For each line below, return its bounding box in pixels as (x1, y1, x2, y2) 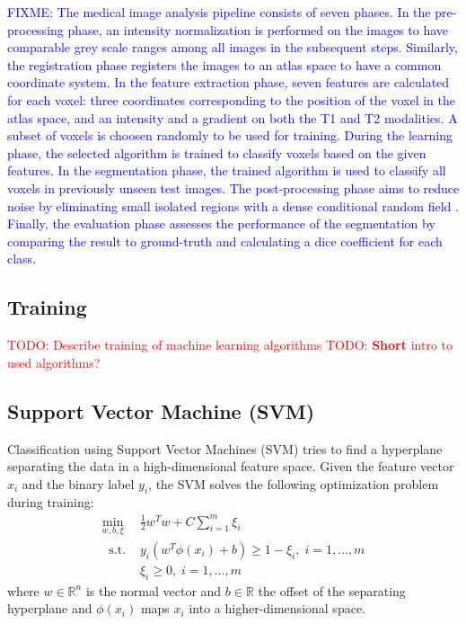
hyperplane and (7, 599, 92, 618)
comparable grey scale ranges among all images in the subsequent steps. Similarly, (7, 38, 458, 57)
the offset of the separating (258, 581, 406, 600)
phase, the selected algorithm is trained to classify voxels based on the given (7, 143, 426, 162)
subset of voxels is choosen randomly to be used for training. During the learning (7, 126, 453, 145)
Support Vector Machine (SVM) (7, 397, 315, 424)
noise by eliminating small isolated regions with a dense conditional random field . (7, 196, 459, 215)
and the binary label (22, 474, 135, 493)
